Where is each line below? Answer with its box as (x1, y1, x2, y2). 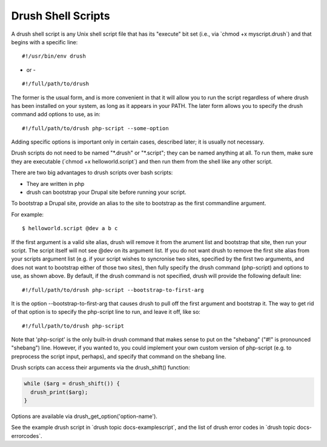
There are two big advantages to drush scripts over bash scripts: (11, 169, 173, 176)
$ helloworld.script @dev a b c (22, 225, 118, 232)
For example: (11, 211, 44, 218)
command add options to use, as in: (11, 111, 101, 118)
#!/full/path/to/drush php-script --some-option (22, 125, 169, 131)
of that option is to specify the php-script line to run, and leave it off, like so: (11, 308, 201, 316)
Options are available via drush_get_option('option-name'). (11, 412, 157, 420)
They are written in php (26, 180, 85, 187)
